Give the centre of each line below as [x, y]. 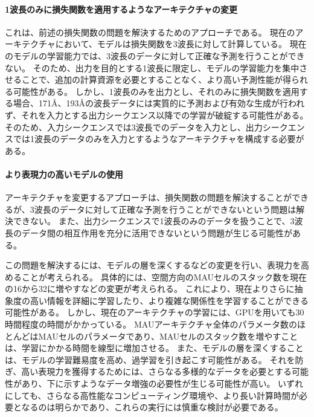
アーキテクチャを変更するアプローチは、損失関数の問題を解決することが [149, 197]
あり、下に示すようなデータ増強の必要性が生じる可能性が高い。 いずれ [162, 383]
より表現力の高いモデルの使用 [64, 174]
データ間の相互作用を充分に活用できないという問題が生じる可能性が [157, 232]
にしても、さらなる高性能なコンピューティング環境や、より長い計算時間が [152, 395]
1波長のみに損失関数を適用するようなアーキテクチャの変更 [121, 9]
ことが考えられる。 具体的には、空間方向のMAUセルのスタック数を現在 [164, 276]
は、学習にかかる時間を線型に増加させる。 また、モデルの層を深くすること [154, 348]
